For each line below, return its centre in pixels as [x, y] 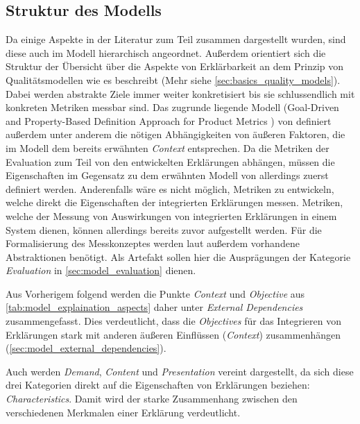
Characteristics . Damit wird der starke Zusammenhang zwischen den [152, 399]
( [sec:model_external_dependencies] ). [86, 348]
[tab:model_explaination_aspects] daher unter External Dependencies [154, 307]
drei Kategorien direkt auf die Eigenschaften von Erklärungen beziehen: [158, 385]
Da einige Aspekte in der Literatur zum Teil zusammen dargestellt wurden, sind [176, 39]
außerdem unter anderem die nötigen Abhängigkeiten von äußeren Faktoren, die [175, 134]
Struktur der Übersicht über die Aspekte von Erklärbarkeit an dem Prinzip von [175, 66]
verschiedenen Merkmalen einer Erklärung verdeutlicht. [123, 412]
